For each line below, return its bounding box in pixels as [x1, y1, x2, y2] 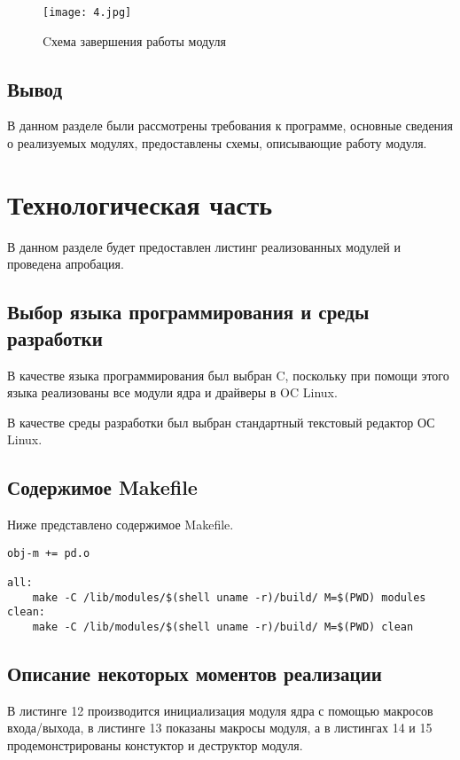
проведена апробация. [7, 255, 124, 273]
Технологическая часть [7, 185, 273, 222]
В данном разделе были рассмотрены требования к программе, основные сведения [7, 116, 454, 135]
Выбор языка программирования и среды [7, 298, 370, 325]
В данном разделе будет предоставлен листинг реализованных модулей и [7, 237, 401, 255]
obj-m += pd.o [7, 546, 90, 560]
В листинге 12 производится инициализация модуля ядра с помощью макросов [7, 701, 433, 719]
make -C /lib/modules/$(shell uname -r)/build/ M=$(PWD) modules [32, 591, 426, 604]
